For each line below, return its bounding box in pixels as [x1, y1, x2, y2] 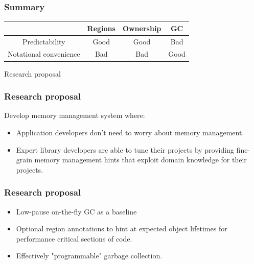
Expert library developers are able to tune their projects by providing [16, 144, 234, 155]
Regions [87, 22, 116, 33]
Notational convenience [8, 49, 80, 59]
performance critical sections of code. [16, 233, 132, 244]
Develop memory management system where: [4, 110, 145, 121]
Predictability [22, 36, 65, 46]
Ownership [122, 22, 161, 33]
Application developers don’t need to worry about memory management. [16, 127, 244, 137]
